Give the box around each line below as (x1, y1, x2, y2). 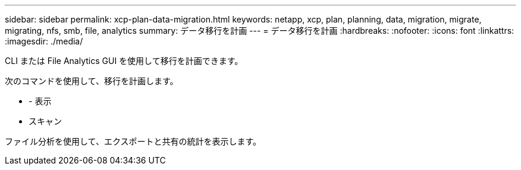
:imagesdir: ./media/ (5, 36, 83, 46)
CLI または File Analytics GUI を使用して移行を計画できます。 (5, 56, 243, 66)
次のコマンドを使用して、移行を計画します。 (5, 76, 178, 86)
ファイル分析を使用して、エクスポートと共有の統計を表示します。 (5, 136, 262, 146)
